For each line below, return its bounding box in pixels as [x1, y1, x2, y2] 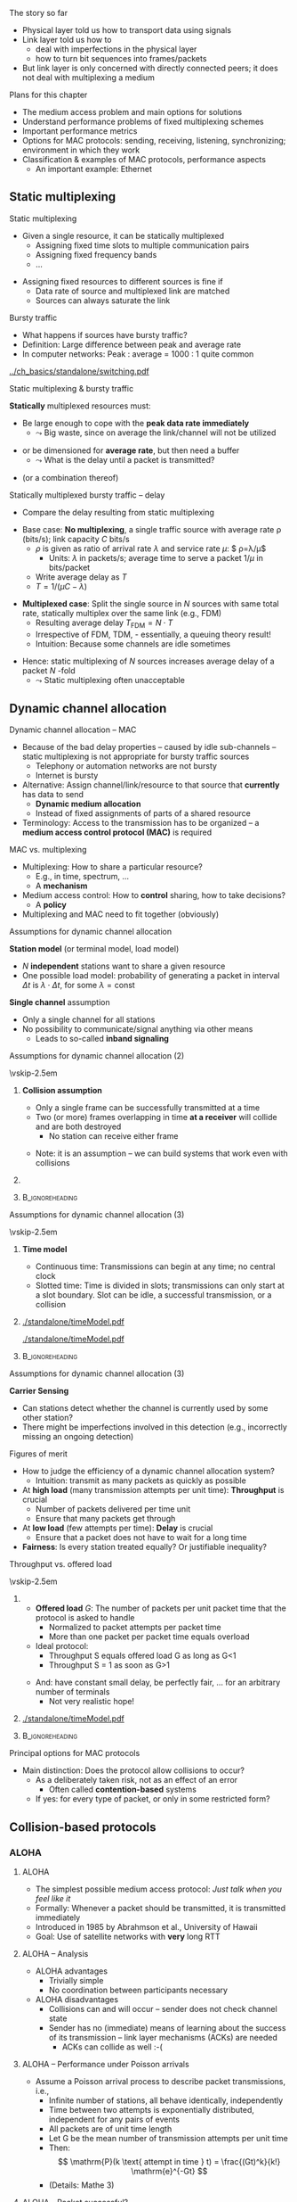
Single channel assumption [9, 997, 110, 1008]
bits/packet [48, 562, 91, 573]
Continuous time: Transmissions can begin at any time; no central [35, 1261, 276, 1272]
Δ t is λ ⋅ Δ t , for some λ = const [21, 980, 135, 991]
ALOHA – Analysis [21, 1949, 89, 1959]
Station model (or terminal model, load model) [9, 944, 180, 954]
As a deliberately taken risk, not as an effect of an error [35, 1775, 238, 1786]
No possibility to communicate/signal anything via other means [21, 1024, 253, 1035]
